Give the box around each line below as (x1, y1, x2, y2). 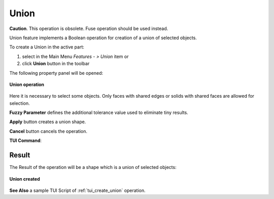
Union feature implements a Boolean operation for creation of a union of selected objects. (9, 35, 197, 41)
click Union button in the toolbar (22, 61, 90, 67)
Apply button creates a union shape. (9, 119, 86, 125)
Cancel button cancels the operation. (9, 128, 88, 134)
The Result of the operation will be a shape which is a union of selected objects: (9, 164, 177, 170)
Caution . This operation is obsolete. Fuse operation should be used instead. (9, 25, 168, 32)
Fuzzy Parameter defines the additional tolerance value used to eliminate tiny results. (9, 109, 189, 116)
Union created (9, 176, 40, 182)
